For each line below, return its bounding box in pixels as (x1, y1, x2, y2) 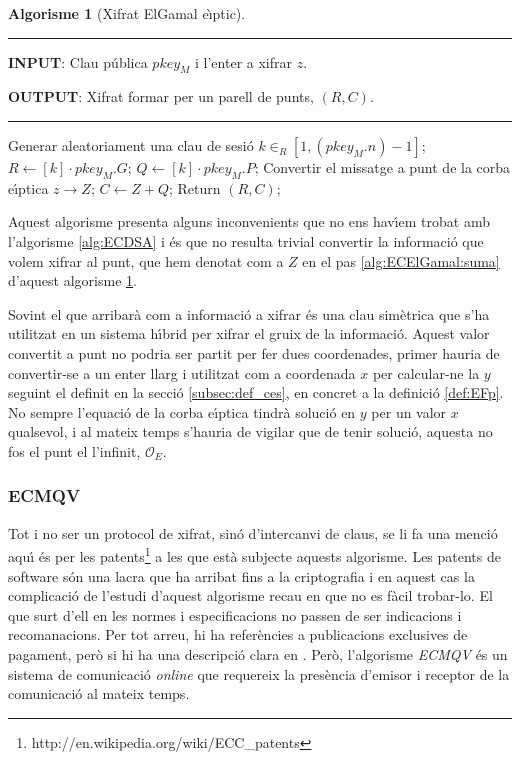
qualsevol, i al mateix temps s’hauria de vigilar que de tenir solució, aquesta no (8, 421, 493, 442)
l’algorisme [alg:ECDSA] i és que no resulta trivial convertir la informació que (8, 230, 484, 251)
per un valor (371, 401, 447, 422)
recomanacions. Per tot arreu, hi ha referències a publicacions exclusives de (8, 624, 468, 645)
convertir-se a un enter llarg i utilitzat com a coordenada (8, 362, 356, 383)
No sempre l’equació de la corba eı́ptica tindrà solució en (8, 401, 356, 422)
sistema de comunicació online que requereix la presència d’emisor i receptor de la (8, 663, 510, 684)
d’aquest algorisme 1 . (8, 270, 137, 291)
